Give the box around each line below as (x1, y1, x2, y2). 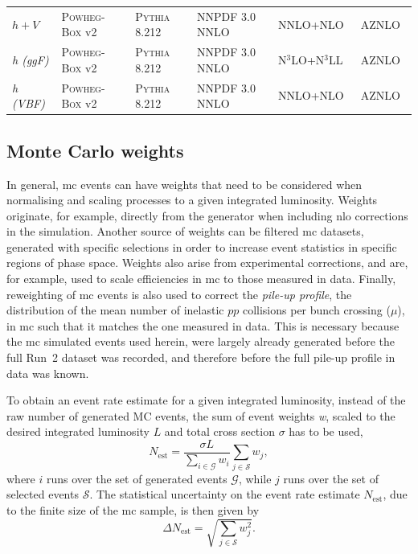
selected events (6, 486, 79, 503)
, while (238, 470, 272, 486)
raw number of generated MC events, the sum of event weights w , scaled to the (6, 407, 395, 424)
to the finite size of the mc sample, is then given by (6, 502, 260, 518)
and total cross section (164, 423, 275, 440)
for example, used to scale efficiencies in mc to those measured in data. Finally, (6, 270, 396, 287)
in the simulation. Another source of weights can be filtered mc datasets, (6, 223, 364, 240)
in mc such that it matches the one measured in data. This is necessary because (6, 317, 400, 334)
